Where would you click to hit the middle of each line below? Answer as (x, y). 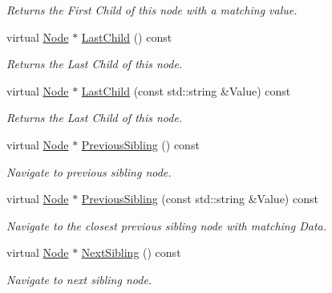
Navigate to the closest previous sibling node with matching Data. (166, 225)
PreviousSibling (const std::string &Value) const (200, 199)
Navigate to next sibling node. (79, 279)
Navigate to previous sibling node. (89, 171)
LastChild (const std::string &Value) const (186, 90)
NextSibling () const (131, 252)
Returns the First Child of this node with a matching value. (152, 10)
